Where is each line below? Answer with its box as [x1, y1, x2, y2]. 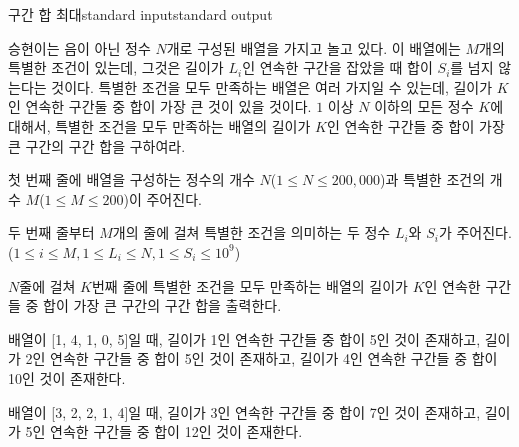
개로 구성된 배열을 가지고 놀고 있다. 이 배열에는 [166, 37, 461, 58]
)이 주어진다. [123, 188, 202, 209]
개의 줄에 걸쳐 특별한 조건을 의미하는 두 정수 [112, 222, 391, 243]
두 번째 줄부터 [8, 222, 95, 243]
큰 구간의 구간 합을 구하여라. [8, 135, 186, 156]
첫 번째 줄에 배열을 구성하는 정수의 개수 [8, 169, 255, 190]
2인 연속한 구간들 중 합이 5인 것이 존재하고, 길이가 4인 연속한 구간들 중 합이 [25, 348, 498, 369]
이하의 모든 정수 [374, 96, 474, 117]
